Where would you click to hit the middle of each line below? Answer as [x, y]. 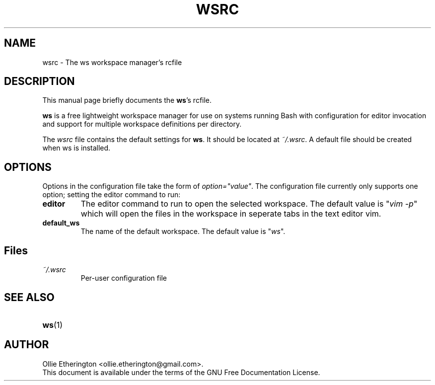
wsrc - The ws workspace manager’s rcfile [112, 62]
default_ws [61, 223]
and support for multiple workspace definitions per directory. [142, 124]
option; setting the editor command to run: [111, 195]
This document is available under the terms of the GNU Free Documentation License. [181, 372]
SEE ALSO [29, 297]
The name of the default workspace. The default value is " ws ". [183, 231]
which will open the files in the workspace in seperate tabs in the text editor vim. [231, 214]
